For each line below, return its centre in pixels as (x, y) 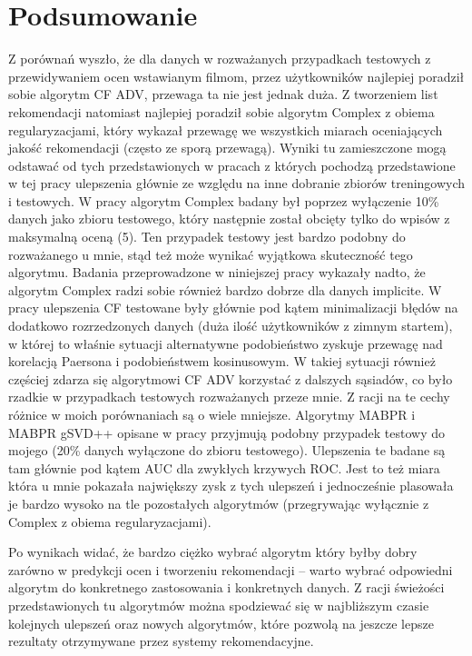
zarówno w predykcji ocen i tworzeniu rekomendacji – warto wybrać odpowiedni (231, 569)
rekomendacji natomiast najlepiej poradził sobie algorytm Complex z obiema (221, 111)
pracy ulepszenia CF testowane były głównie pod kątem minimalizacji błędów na (233, 308)
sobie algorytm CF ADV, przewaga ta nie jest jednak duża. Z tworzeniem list (223, 94)
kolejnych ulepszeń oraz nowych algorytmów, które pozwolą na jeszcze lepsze (221, 623)
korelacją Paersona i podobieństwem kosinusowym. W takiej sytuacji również (222, 361)
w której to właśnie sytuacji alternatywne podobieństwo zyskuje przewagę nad (226, 343)
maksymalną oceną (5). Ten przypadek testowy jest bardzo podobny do (207, 237)
